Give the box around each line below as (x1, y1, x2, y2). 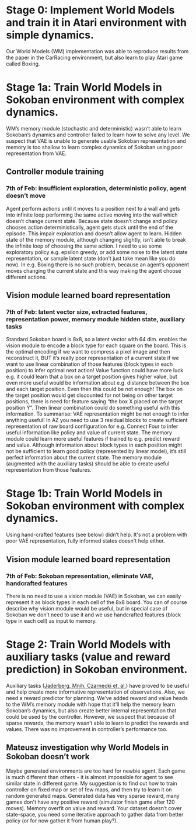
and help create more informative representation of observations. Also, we (6, 688, 185, 695)
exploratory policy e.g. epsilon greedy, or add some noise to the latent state (6, 248, 188, 255)
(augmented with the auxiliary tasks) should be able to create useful (6, 460, 170, 467)
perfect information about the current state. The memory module (6, 454, 162, 461)
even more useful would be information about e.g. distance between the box (6, 379, 190, 386)
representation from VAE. (6, 150, 67, 157)
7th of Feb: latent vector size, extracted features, (6, 308, 148, 316)
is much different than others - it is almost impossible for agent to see (6, 773, 173, 780)
